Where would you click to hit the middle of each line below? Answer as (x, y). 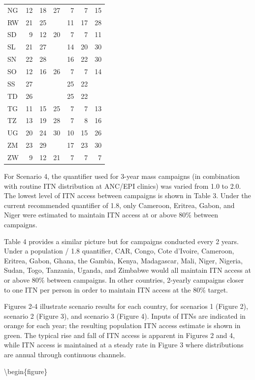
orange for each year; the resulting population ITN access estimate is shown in (122, 325)
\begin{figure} (26, 371)
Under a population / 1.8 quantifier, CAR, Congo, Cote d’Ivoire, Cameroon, (119, 251)
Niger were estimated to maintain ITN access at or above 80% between (111, 215)
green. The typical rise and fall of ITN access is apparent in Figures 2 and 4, (119, 335)
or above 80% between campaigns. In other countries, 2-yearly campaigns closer (124, 279)
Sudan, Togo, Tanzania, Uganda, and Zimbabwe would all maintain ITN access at (127, 270)
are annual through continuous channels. (65, 355)
